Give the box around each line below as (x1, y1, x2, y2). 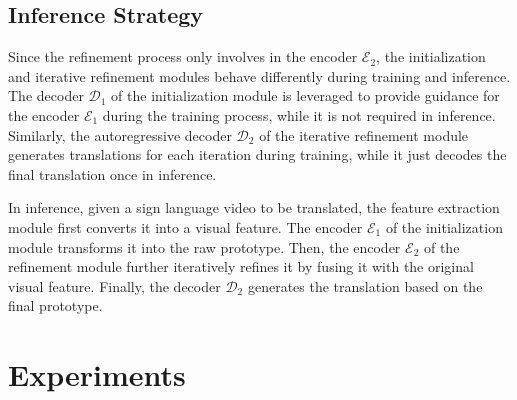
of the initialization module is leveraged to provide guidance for (111, 85, 500, 106)
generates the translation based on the (247, 275, 483, 296)
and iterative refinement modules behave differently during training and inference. (8, 65, 511, 86)
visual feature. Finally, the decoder (8, 275, 221, 296)
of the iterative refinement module (259, 124, 469, 145)
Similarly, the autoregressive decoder (8, 124, 232, 145)
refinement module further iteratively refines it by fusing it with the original (8, 256, 474, 277)
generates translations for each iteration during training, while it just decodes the (8, 144, 507, 165)
